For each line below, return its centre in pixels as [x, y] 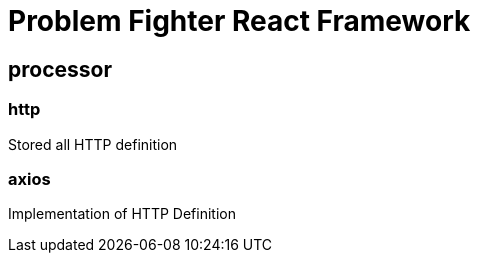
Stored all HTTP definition [93, 144]
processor [60, 69]
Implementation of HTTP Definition [122, 214]
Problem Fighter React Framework [239, 21]
